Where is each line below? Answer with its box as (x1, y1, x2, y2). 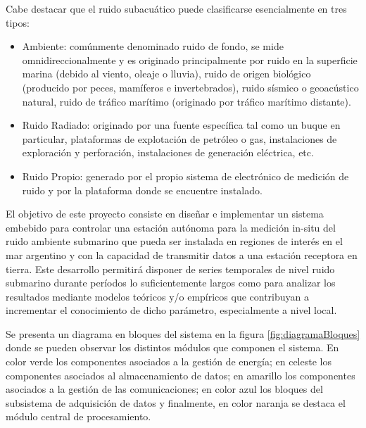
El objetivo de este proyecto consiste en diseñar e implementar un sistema (6, 206, 324, 221)
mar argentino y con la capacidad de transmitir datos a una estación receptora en (6, 247, 358, 262)
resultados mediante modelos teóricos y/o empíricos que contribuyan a (6, 289, 310, 303)
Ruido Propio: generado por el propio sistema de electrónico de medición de (22, 168, 349, 183)
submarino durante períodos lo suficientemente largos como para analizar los (6, 275, 336, 290)
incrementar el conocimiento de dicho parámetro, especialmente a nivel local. (6, 303, 337, 317)
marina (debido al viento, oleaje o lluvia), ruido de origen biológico (22, 66, 311, 81)
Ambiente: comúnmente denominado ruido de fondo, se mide (22, 39, 284, 53)
